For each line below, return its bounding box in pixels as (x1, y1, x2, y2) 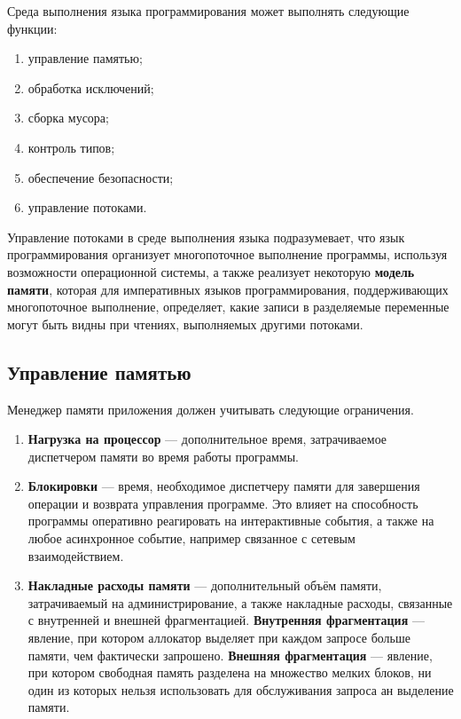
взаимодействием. (27, 546, 124, 565)
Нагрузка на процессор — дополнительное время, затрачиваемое (27, 430, 387, 448)
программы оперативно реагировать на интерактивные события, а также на (27, 511, 434, 530)
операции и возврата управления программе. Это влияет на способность (27, 494, 418, 512)
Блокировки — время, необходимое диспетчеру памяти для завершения (27, 477, 420, 495)
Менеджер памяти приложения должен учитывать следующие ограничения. (7, 399, 414, 418)
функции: (7, 19, 58, 37)
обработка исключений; (27, 78, 154, 97)
